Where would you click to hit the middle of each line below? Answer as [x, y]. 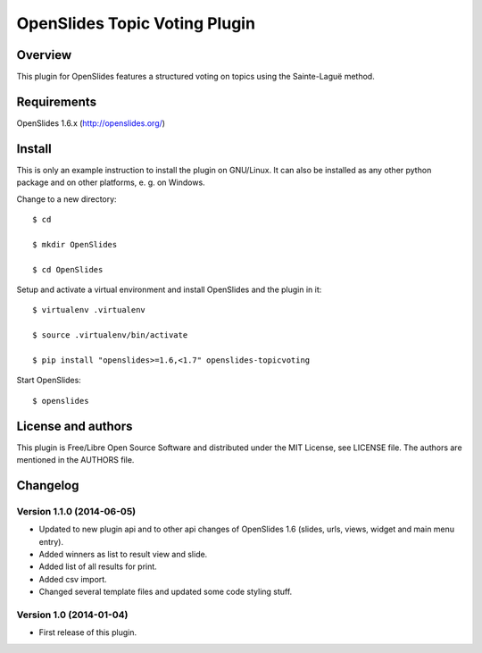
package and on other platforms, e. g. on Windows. [111, 182]
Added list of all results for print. [98, 566]
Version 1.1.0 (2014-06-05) [76, 511]
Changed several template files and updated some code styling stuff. [166, 592]
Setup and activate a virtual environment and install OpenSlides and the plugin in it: [169, 289]
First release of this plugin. [88, 632]
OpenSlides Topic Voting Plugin [136, 23]
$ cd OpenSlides [68, 269]
